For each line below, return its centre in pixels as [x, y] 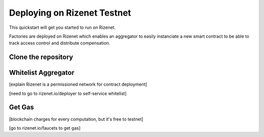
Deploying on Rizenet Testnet [70, 13]
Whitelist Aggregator [42, 73]
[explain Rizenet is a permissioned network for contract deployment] [78, 84]
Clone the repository [41, 57]
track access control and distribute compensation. [60, 43]
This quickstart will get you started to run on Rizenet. [62, 27]
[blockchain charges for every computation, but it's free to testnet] [76, 119]
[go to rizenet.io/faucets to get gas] [45, 128]
